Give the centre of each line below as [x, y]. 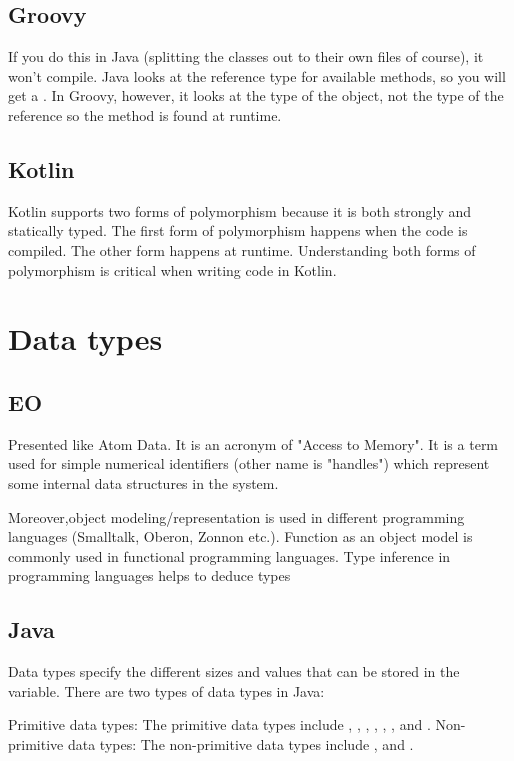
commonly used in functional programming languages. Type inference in [229, 555]
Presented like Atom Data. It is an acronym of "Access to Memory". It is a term [253, 443]
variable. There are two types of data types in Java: [166, 690]
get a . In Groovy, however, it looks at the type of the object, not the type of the [256, 95]
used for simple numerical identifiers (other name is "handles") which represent [249, 463]
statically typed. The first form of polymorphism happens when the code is [238, 230]
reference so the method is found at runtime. [145, 114]
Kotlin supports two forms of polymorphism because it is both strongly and [240, 210]
